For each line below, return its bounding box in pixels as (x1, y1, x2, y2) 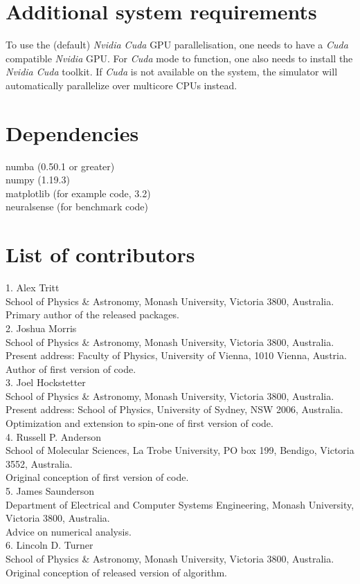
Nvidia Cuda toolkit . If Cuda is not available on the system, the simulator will (6, 64, 338, 79)
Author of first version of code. (6, 361, 136, 376)
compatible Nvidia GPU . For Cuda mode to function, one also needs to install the (6, 51, 353, 65)
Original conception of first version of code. (6, 470, 189, 484)
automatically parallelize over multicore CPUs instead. (6, 77, 237, 92)
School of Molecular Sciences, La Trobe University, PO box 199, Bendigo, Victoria (6, 443, 354, 457)
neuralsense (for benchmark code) (6, 199, 148, 214)
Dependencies (6, 118, 139, 147)
